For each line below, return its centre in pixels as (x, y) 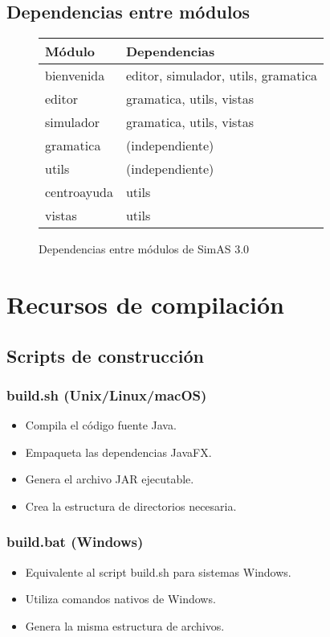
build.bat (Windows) (75, 542)
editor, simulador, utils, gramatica (222, 76)
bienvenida (75, 76)
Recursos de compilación (145, 304)
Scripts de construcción (105, 355)
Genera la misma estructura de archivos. (125, 625)
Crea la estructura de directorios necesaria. (131, 505)
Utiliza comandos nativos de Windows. (120, 599)
